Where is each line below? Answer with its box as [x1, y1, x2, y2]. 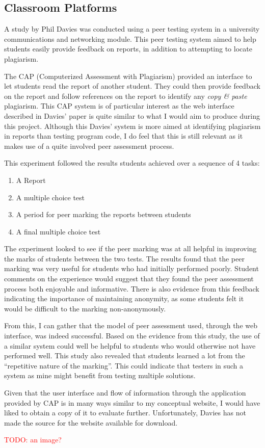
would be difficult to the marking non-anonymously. [4, 303, 166, 313]
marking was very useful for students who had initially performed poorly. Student [4, 263, 259, 274]
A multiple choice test [16, 192, 85, 202]
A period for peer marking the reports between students [16, 209, 191, 220]
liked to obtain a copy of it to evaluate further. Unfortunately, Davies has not [4, 407, 246, 418]
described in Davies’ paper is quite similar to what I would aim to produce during [4, 110, 260, 121]
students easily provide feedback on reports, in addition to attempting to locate [4, 43, 252, 54]
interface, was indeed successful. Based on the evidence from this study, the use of [4, 330, 260, 341]
